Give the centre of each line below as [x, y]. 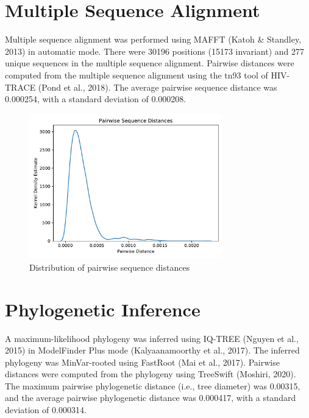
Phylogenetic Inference [103, 309]
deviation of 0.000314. [46, 410]
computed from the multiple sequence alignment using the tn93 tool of [137, 75]
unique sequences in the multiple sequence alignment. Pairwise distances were [150, 63]
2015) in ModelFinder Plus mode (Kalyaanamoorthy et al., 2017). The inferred [152, 350]
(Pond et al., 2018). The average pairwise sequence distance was [158, 87]
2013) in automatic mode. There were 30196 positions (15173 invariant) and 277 [155, 51]
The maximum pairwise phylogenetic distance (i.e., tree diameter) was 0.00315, [153, 385]
